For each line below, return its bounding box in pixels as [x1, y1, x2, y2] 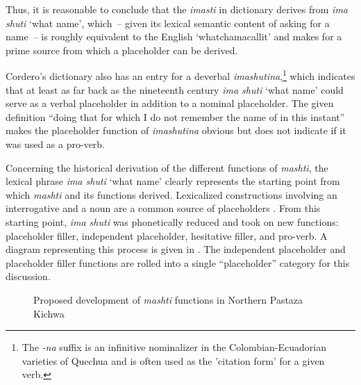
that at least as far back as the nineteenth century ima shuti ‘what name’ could [6, 82, 344, 97]
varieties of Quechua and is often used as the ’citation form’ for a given [22, 353, 325, 368]
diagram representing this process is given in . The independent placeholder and [6, 242, 346, 256]
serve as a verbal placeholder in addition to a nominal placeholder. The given [6, 96, 334, 110]
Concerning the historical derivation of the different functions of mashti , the [6, 160, 328, 174]
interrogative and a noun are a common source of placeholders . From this [6, 201, 321, 215]
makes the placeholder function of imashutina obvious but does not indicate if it [6, 123, 346, 138]
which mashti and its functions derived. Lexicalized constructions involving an [6, 187, 337, 202]
